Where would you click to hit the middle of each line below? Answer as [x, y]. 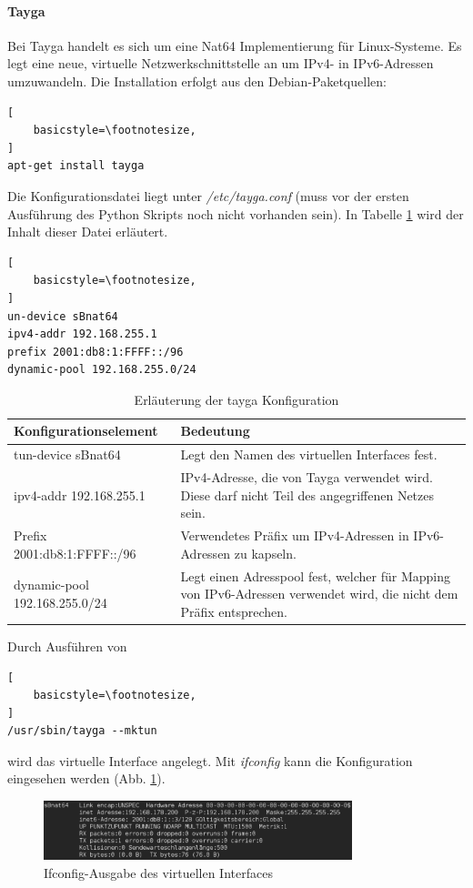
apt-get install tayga [76, 166]
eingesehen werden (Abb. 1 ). [86, 778]
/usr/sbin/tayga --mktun [82, 731]
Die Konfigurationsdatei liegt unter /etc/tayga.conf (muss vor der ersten [208, 195]
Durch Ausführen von [67, 646]
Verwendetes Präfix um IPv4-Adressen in [295, 535]
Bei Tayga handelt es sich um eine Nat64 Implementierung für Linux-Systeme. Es [235, 45]
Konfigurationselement [86, 431]
